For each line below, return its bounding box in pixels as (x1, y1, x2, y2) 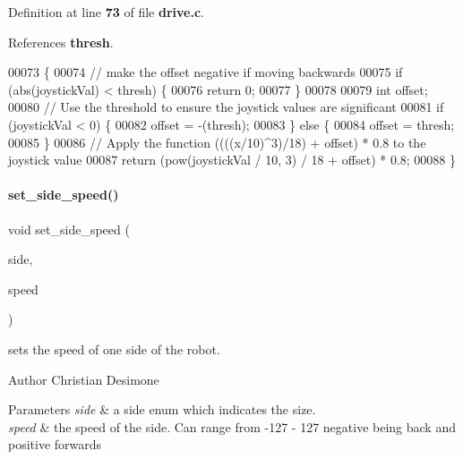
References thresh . (8, 32, 114, 51)
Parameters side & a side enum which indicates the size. (8, 400, 316, 419)
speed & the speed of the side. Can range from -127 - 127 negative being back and (8, 417, 456, 436)
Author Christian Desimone (8, 370, 159, 388)
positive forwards (8, 435, 102, 454)
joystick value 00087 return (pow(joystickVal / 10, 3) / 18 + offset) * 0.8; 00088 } (8, 150, 457, 169)
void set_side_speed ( (8, 219, 130, 238)
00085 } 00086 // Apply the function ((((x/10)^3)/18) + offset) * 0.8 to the (8, 132, 426, 151)
